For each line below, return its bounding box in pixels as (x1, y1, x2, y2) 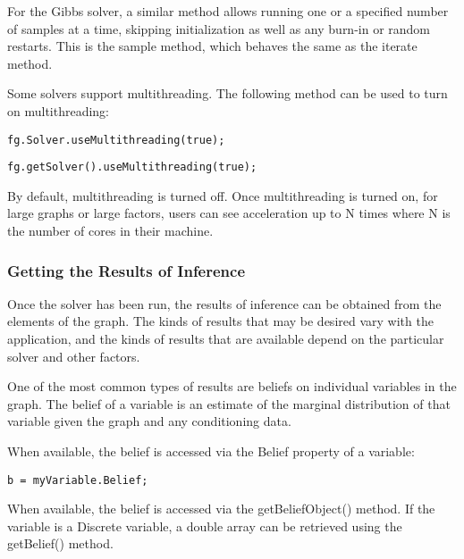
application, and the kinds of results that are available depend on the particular (7, 330, 444, 348)
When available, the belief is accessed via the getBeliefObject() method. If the (7, 499, 435, 518)
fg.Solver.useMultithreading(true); (7, 133, 225, 146)
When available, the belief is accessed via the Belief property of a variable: (7, 442, 415, 461)
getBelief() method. (7, 534, 114, 553)
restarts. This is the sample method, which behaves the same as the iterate (7, 37, 418, 55)
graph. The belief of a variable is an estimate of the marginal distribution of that (7, 394, 451, 413)
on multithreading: (7, 101, 110, 120)
